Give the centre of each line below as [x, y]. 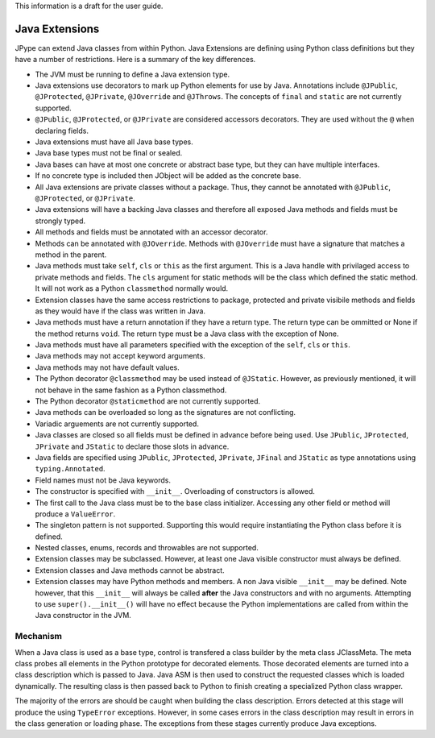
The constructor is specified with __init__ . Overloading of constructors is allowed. [175, 491]
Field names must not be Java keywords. [103, 480]
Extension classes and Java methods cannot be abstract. [130, 570]
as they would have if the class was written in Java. [120, 311]
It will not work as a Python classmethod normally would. [132, 288]
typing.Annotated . [70, 469]
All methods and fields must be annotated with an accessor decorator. [151, 232]
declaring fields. [62, 131]
